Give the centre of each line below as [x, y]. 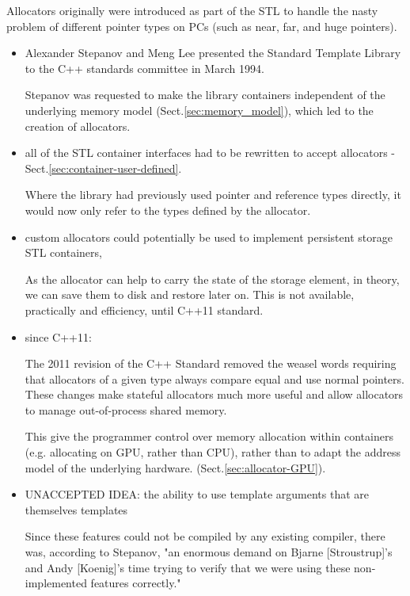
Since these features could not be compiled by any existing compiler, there [205, 536]
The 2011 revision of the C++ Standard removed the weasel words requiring [211, 363]
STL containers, [63, 252]
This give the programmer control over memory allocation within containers [209, 436]
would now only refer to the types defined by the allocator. [168, 210]
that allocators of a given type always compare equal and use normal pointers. [214, 378]
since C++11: [58, 336]
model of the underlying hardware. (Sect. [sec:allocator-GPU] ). [175, 467]
